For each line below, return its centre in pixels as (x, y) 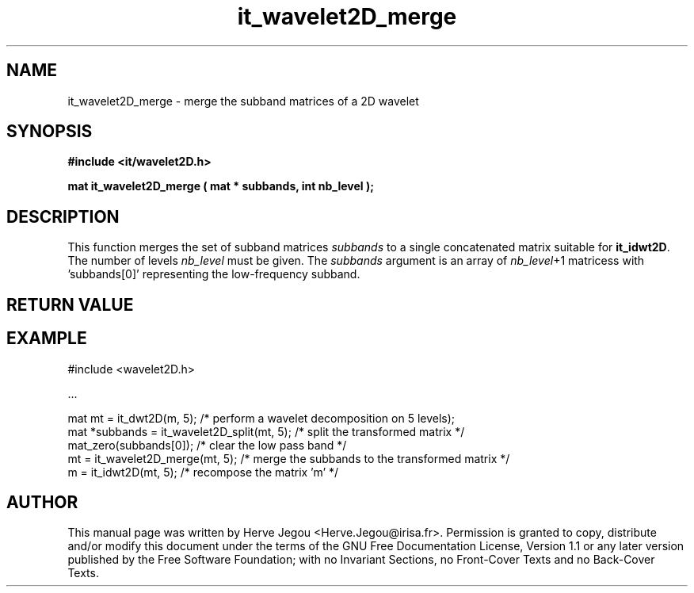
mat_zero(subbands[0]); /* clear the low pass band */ (207, 445)
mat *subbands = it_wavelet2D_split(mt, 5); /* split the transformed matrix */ (266, 431)
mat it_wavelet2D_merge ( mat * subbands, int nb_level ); (221, 186)
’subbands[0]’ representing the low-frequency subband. (214, 274)
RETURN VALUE (70, 304)
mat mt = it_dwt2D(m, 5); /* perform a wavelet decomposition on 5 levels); (261, 418)
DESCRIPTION (63, 216)
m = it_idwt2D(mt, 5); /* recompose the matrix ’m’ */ (203, 472)
